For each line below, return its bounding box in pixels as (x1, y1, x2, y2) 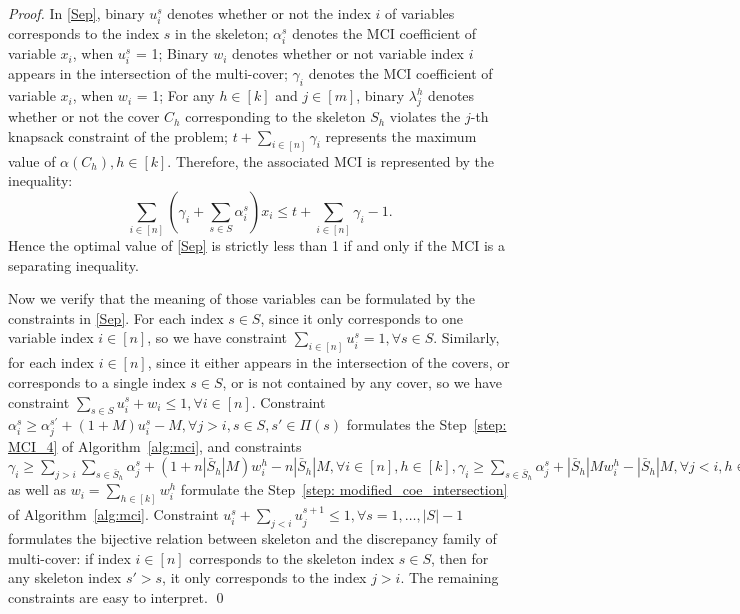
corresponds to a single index (8, 371, 186, 392)
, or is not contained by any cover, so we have (222, 371, 502, 392)
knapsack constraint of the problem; (8, 125, 228, 146)
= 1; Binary (135, 43, 209, 64)
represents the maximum (325, 125, 477, 146)
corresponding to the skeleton (185, 106, 366, 127)
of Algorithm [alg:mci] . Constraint (8, 504, 219, 525)
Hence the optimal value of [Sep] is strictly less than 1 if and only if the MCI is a (8, 235, 506, 256)
